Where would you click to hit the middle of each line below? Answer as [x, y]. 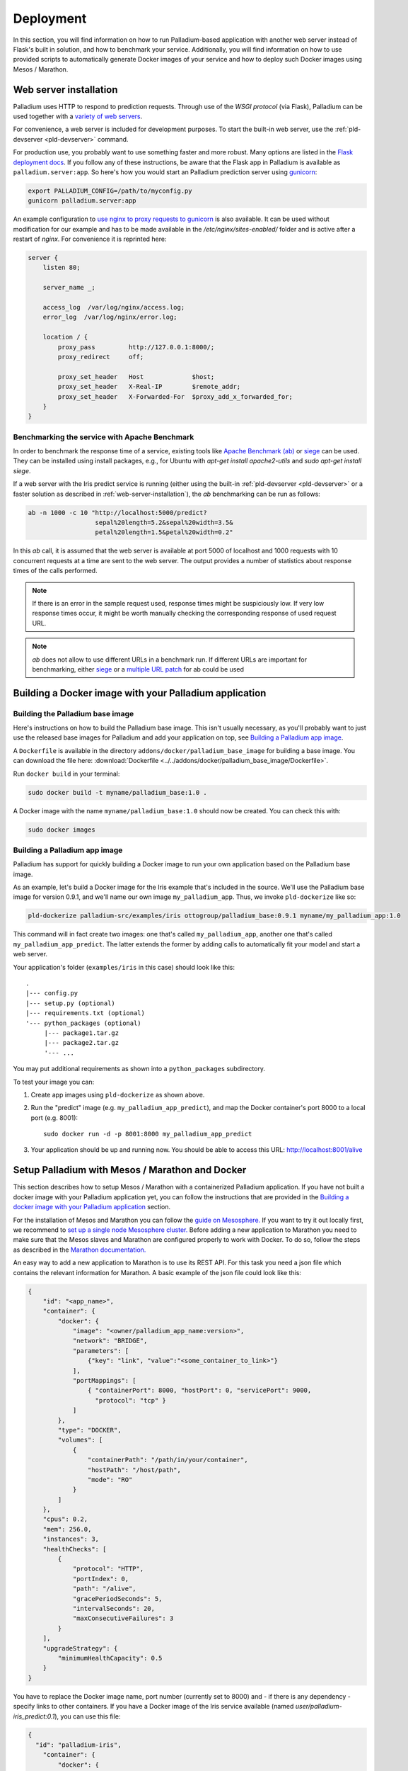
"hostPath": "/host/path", [134, 1470]
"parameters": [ [101, 1351]
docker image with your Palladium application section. [92, 1207]
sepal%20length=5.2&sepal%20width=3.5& [164, 523]
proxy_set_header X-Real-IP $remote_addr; [149, 387]
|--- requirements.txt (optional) [85, 1013]
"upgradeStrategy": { [80, 1648]
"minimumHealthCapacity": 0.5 [110, 1658]
